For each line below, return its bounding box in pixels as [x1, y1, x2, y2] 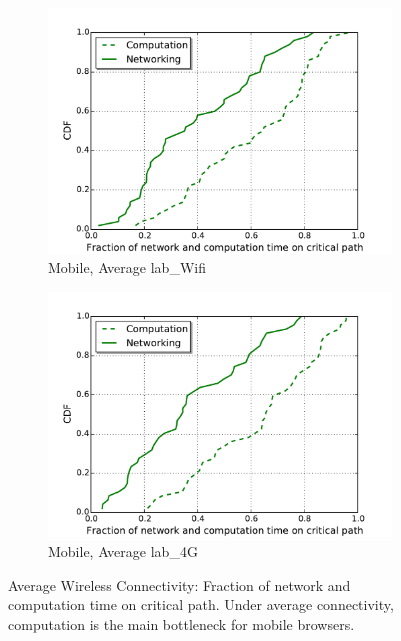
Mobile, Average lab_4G [48, 540, 198, 561]
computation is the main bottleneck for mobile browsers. [8, 613, 355, 634]
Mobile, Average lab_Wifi [48, 257, 206, 278]
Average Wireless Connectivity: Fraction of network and [8, 574, 351, 595]
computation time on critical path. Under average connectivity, [8, 594, 394, 615]
